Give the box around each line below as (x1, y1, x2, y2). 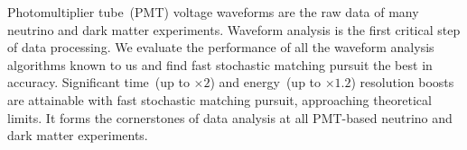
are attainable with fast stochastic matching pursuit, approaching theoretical (7, 90, 432, 109)
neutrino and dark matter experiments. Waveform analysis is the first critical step (7, 20, 461, 39)
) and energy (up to (210, 73, 322, 92)
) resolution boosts (350, 73, 454, 92)
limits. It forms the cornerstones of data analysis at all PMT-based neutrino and (7, 108, 453, 127)
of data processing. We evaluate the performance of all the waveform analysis (7, 38, 434, 57)
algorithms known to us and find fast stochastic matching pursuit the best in (7, 55, 433, 74)
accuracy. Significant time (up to (7, 73, 190, 92)
